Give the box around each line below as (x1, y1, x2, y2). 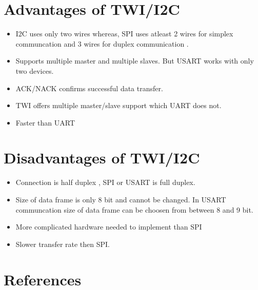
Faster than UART (15, 117, 75, 128)
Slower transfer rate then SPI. (15, 238, 110, 249)
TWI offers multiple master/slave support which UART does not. (15, 100, 222, 111)
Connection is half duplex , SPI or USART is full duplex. (15, 177, 195, 188)
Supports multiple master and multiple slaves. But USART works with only (15, 55, 254, 66)
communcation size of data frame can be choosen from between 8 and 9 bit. (15, 204, 253, 215)
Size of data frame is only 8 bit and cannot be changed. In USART (15, 194, 226, 204)
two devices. (15, 65, 54, 76)
